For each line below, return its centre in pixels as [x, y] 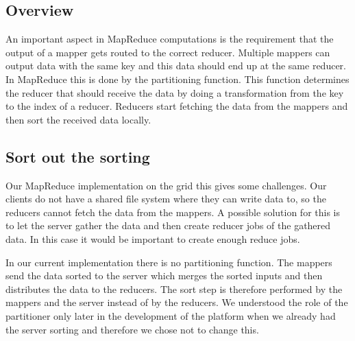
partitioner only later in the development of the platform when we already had [171, 315]
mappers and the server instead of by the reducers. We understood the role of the [177, 302]
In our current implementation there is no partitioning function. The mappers [169, 262]
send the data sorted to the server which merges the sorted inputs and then [164, 275]
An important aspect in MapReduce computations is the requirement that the [170, 39]
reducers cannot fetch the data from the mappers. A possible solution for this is [173, 212]
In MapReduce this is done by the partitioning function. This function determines [177, 79]
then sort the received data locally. [78, 119]
